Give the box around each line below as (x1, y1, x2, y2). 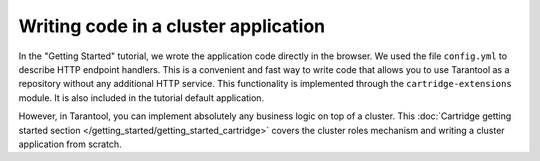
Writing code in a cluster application (18, 15, 325, 37)
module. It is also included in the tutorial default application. (18, 91, 265, 104)
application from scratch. (18, 138, 122, 150)
